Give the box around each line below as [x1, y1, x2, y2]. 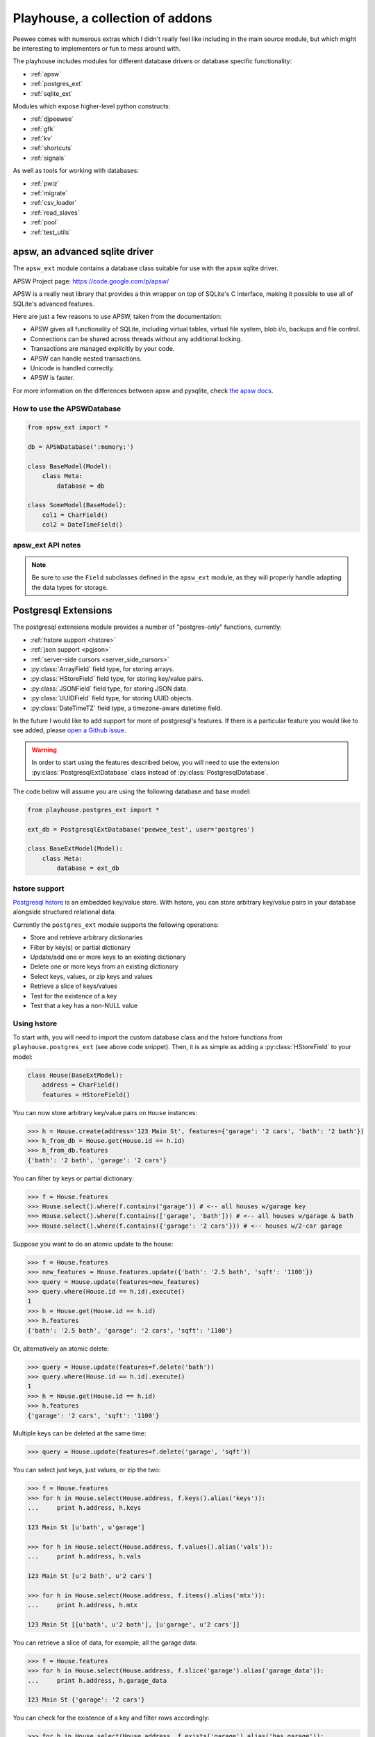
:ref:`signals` [30, 154, 66, 162]
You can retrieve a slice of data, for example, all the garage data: [12, 1638, 198, 1647]
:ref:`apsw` [30, 69, 62, 78]
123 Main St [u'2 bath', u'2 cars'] [27, 1572, 153, 1580]
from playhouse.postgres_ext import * [27, 806, 160, 814]
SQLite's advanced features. [12, 299, 94, 308]
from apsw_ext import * [27, 424, 109, 431]
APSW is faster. [30, 374, 75, 382]
